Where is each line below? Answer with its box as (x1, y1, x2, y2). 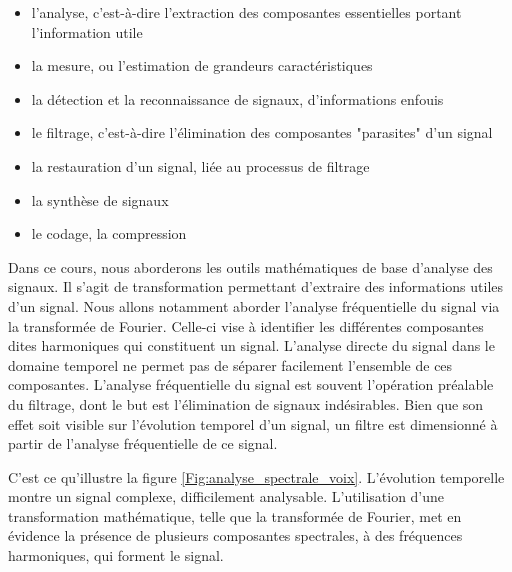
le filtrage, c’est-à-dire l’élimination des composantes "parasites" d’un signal (31, 122, 493, 143)
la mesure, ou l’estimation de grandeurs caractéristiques (31, 55, 373, 76)
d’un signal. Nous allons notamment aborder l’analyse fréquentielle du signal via (8, 295, 500, 316)
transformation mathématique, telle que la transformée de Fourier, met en (8, 505, 462, 526)
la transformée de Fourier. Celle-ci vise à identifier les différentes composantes (8, 315, 484, 336)
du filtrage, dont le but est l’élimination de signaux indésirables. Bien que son (8, 393, 484, 414)
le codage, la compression (31, 223, 187, 244)
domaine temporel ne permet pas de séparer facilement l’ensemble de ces (8, 354, 453, 375)
